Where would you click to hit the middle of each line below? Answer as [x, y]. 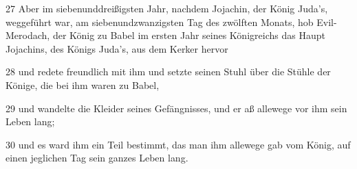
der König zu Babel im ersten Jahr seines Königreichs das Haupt [189, 35]
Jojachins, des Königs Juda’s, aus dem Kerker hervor [117, 48]
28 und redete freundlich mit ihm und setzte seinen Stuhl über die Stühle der [168, 71]
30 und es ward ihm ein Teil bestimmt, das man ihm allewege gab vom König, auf [178, 144]
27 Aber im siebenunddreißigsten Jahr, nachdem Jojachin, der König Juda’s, [167, 8]
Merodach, [28, 35]
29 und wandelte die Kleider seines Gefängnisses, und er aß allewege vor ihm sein [176, 108]
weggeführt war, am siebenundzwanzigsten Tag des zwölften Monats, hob [160, 22]
